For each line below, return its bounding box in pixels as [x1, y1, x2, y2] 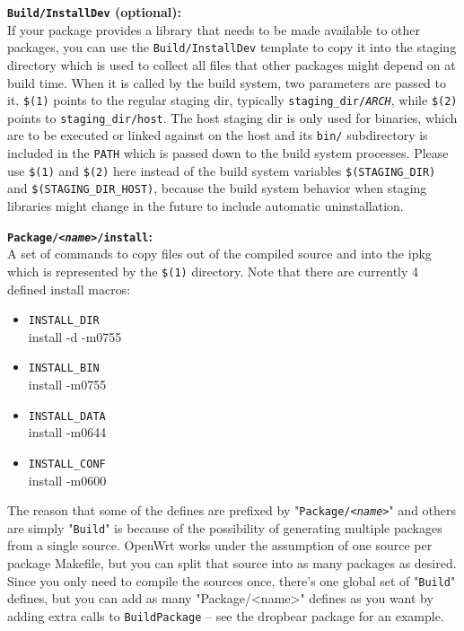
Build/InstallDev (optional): [7, 3, 181, 21]
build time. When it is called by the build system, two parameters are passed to [7, 73, 446, 92]
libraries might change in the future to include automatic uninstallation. [7, 197, 404, 215]
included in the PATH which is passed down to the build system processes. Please [7, 144, 449, 162]
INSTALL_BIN [28, 362, 100, 375]
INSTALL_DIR [28, 314, 100, 328]
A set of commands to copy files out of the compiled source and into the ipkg [7, 244, 432, 263]
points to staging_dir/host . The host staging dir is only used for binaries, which [7, 108, 458, 127]
